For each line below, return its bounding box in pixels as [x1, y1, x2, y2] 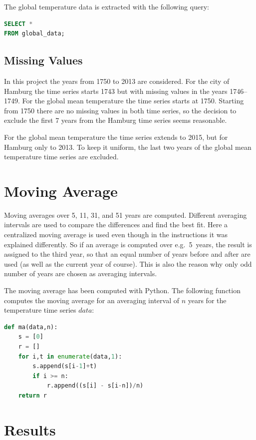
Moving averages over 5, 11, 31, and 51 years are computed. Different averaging [4, 209, 247, 220]
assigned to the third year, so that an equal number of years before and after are [4, 249, 251, 259]
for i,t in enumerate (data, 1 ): [18, 353, 122, 360]
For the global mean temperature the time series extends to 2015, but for [4, 131, 228, 142]
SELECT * [4, 20, 33, 27]
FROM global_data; [4, 30, 65, 37]
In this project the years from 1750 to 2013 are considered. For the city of [4, 75, 230, 86]
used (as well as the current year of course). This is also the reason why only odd [4, 258, 252, 269]
